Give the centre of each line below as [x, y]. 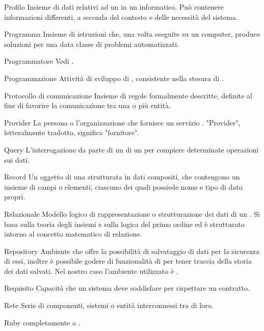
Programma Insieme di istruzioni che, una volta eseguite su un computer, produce [132, 34]
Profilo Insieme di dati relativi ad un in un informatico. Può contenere [114, 7]
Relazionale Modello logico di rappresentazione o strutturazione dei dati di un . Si [132, 213]
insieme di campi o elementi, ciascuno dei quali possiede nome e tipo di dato [123, 186]
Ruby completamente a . [42, 322]
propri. [15, 197]
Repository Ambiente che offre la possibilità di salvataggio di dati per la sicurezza [132, 251]
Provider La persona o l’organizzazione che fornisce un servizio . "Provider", [122, 122]
